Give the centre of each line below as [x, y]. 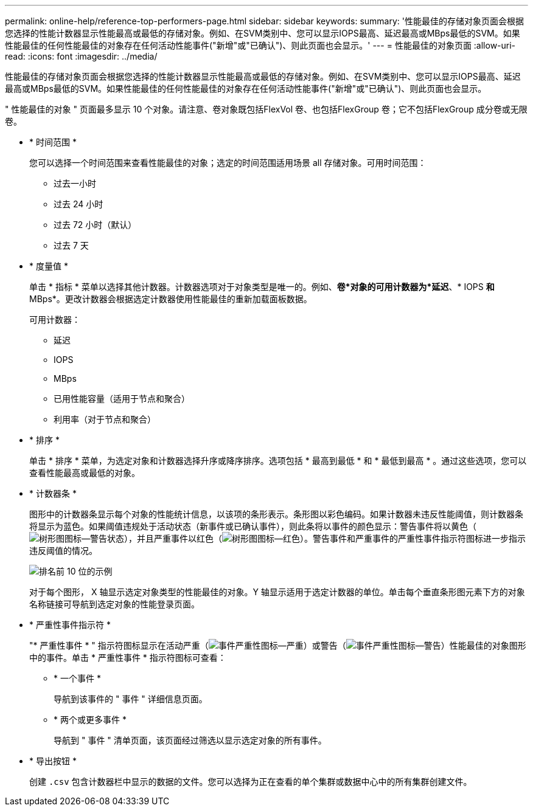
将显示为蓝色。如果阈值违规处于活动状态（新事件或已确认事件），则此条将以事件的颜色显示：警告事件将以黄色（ [253, 526]
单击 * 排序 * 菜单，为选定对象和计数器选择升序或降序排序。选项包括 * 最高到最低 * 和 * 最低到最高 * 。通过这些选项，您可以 [278, 461]
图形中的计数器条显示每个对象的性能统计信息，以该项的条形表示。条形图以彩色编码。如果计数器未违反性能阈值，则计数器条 [276, 514]
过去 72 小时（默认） [95, 225]
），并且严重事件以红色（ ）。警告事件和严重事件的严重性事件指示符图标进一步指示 [325, 538]
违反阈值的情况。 [63, 550]
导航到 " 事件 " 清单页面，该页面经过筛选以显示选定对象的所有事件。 [190, 740]
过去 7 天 [71, 245]
